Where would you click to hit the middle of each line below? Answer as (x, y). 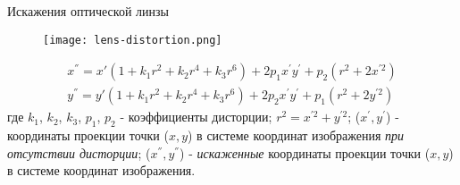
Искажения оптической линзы (88, 11)
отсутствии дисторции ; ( (79, 152)
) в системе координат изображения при (296, 135)
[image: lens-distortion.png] (133, 40)
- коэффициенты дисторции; (196, 117)
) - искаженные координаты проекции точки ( (305, 152)
